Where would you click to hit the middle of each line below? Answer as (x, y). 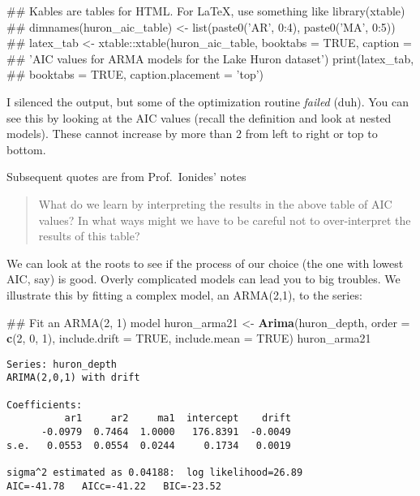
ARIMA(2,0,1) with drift (73, 378)
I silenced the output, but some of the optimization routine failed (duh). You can (208, 101)
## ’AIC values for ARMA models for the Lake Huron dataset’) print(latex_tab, (210, 58)
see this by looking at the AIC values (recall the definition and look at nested (199, 117)
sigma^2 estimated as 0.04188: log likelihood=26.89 (155, 472)
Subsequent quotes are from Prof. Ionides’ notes (126, 177)
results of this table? (89, 236)
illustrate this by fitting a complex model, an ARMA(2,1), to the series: (184, 294)
